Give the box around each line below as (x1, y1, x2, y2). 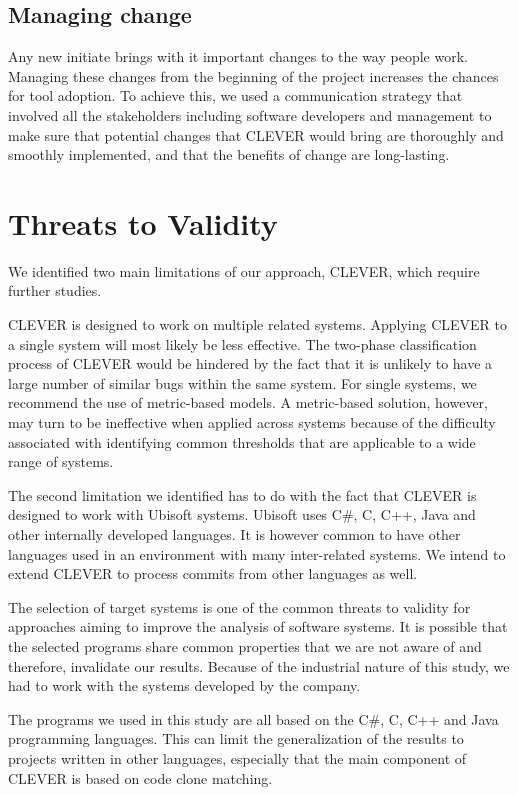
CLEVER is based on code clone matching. (8, 767, 273, 788)
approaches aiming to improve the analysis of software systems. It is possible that (8, 616, 508, 637)
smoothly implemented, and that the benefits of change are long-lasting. (8, 144, 450, 165)
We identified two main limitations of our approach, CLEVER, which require (8, 260, 480, 281)
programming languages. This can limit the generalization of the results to (8, 728, 464, 749)
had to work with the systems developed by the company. (8, 675, 361, 696)
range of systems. (8, 451, 114, 472)
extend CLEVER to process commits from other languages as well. (8, 563, 418, 584)
